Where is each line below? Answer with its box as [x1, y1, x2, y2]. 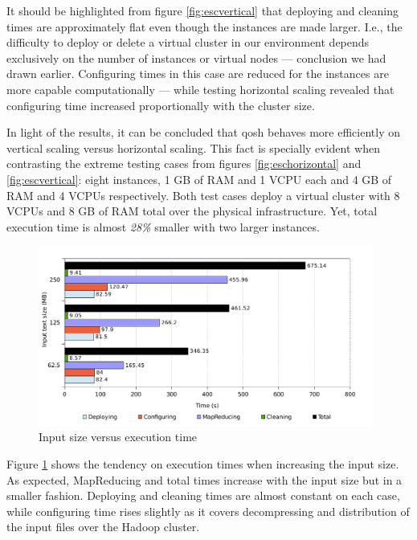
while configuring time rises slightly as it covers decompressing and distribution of [6, 502, 410, 519]
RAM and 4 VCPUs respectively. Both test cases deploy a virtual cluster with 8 [6, 186, 400, 203]
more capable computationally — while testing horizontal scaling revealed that [6, 80, 395, 97]
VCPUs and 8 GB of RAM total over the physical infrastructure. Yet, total [6, 202, 378, 219]
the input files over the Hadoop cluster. [6, 518, 200, 535]
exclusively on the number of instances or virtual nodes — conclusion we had [6, 49, 386, 66]
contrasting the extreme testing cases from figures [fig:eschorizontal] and [6, 155, 362, 172]
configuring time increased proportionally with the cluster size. [6, 96, 315, 113]
